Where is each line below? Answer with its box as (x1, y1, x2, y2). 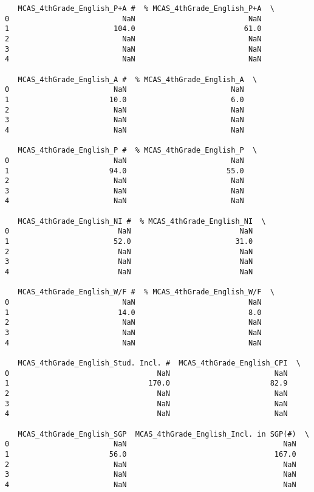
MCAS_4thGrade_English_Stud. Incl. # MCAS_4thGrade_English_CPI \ (18, 358, 301, 367)
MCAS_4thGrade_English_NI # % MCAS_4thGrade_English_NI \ (18, 217, 266, 226)
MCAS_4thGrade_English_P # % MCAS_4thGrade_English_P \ (18, 146, 258, 155)
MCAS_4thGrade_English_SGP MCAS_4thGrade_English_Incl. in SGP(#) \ (18, 429, 310, 438)
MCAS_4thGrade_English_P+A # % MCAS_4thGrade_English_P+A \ (18, 4, 275, 13)
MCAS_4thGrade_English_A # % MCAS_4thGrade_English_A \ (18, 75, 258, 84)
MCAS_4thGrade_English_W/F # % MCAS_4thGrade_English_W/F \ (18, 288, 275, 297)
